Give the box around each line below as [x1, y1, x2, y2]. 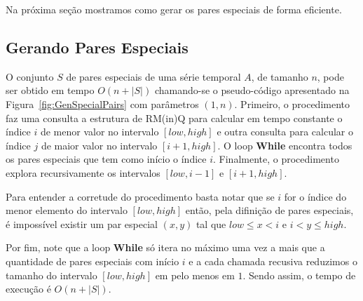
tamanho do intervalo [6, 267, 97, 282]
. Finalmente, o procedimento [213, 152, 339, 166]
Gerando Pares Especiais [6, 36, 189, 58]
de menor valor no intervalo [40, 124, 159, 139]
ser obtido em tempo [6, 83, 95, 98]
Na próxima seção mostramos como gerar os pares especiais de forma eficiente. [6, 2, 342, 16]
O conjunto [6, 69, 54, 83]
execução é [6, 281, 51, 296]
